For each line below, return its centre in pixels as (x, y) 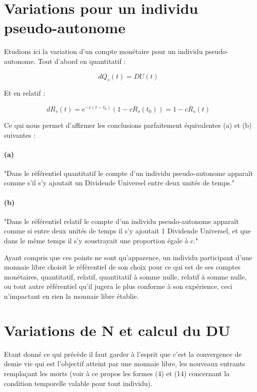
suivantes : (20, 135)
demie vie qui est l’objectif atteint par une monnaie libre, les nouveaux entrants (125, 364)
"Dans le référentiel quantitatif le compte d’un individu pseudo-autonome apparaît (128, 173)
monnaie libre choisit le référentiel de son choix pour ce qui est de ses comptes (122, 267)
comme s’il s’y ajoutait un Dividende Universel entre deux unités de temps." (119, 183)
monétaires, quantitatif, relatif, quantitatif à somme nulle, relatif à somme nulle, (126, 276)
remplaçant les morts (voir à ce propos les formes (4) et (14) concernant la (117, 373)
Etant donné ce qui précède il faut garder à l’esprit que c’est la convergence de (123, 354)
